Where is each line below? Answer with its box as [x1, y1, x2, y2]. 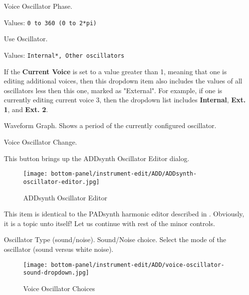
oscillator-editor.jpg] [23, 178, 100, 185]
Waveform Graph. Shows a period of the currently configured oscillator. [4, 120, 217, 131]
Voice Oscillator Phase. [4, 1, 73, 11]
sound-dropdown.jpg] [23, 269, 90, 277]
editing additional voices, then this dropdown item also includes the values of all [4, 76, 242, 86]
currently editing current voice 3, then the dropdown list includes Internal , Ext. [4, 95, 246, 105]
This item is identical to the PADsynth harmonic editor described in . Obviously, [4, 209, 244, 219]
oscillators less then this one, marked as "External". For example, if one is [4, 85, 222, 95]
